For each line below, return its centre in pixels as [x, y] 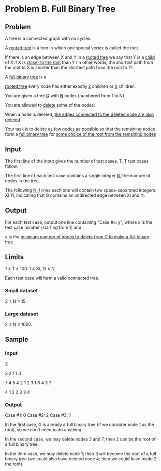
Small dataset [22, 291]
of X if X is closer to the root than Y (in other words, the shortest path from [79, 62]
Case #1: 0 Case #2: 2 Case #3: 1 [38, 415]
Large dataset [22, 314]
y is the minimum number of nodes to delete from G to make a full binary [77, 236]
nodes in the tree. [22, 181]
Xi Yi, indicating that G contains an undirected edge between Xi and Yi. [75, 195]
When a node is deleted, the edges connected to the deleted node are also [80, 114]
